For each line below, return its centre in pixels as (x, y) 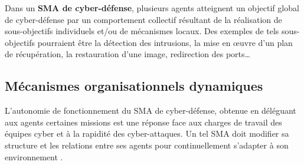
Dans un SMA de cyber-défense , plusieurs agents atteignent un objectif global (152, 8)
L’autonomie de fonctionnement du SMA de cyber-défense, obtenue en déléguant (151, 110)
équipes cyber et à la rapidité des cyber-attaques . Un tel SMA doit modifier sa (147, 133)
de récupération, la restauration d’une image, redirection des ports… (128, 54)
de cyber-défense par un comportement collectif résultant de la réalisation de (143, 19)
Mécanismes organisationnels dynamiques (134, 86)
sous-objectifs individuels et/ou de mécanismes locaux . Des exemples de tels (142, 31)
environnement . (34, 156)
